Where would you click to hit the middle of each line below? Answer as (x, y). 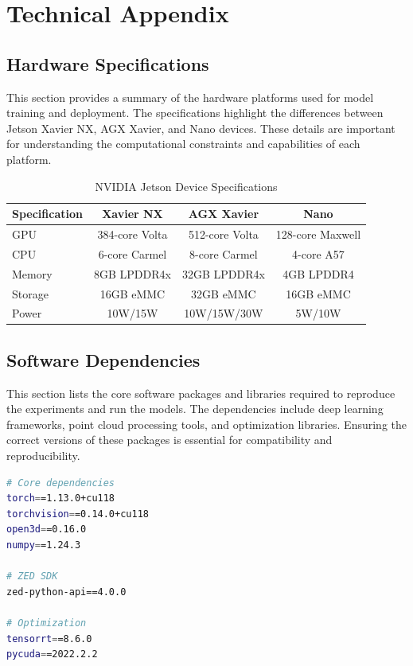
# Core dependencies (61, 483)
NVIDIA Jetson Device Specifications (186, 186)
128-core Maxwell (318, 234)
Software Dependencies (103, 359)
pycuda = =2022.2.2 (52, 654)
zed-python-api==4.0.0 (66, 592)
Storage (30, 293)
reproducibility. (43, 456)
